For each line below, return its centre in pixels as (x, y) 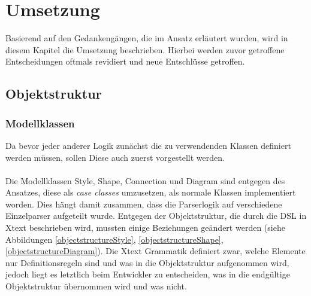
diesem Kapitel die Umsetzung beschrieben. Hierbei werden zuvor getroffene (145, 49)
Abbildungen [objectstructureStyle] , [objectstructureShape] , (114, 239)
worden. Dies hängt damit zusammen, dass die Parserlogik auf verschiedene (144, 204)
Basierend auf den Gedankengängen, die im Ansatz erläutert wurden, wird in (147, 38)
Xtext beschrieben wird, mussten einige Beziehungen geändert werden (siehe (145, 228)
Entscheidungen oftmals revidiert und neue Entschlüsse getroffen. (125, 61)
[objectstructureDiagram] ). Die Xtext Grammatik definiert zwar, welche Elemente (155, 251)
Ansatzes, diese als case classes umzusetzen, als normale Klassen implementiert (151, 192)
